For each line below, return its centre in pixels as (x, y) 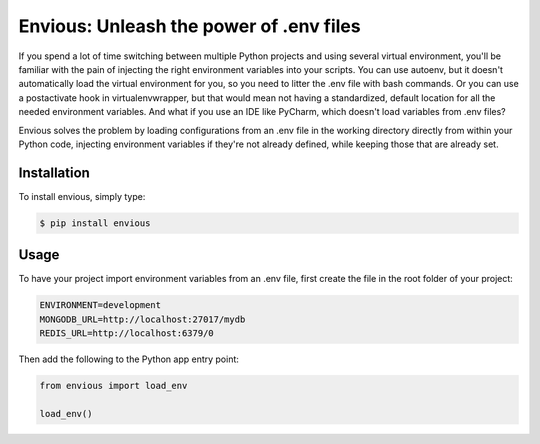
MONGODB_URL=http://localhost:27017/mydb (142, 319)
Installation (54, 172)
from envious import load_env (113, 386)
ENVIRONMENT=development (100, 305)
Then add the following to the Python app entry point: (129, 359)
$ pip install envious (95, 223)
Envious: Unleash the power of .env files (189, 26)
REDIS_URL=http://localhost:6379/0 (126, 333)
